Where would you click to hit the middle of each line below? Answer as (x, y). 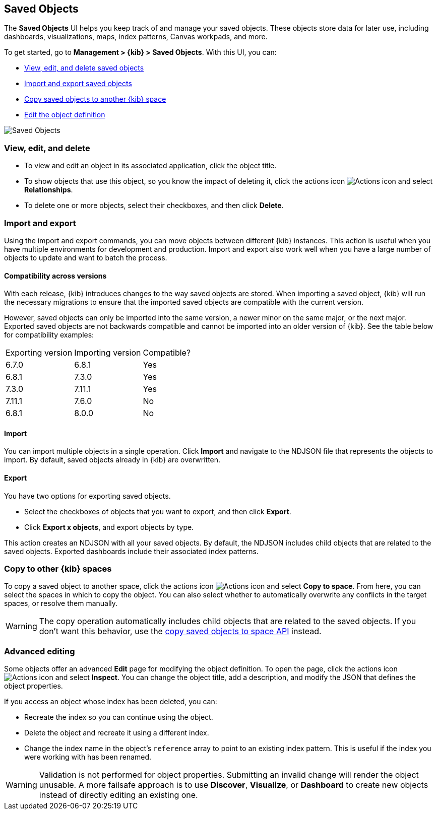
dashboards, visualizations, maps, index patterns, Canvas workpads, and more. (136, 37)
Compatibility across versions (55, 276)
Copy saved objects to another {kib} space (95, 99)
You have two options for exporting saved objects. (87, 496)
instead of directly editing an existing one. (118, 795)
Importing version (108, 353)
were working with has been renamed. (88, 757)
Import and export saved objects (78, 84)
